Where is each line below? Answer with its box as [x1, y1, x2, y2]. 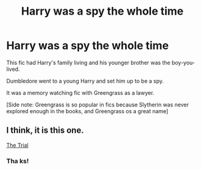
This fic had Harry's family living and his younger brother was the [6, 59, 171, 66]
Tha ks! [6, 157, 29, 165]
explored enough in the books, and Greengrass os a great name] [6, 107, 169, 114]
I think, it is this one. [6, 125, 84, 136]
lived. [6, 65, 20, 73]
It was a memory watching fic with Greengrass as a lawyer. [6, 89, 155, 96]
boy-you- [171, 59, 195, 66]
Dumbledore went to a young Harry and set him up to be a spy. [6, 77, 164, 84]
